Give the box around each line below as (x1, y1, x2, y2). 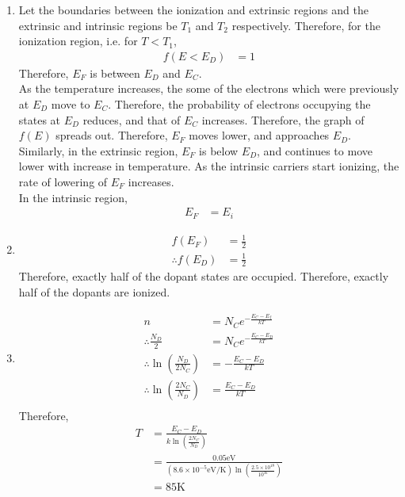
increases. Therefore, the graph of (201, 111, 365, 128)
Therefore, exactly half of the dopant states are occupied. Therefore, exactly (18, 268, 389, 285)
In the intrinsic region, (18, 189, 128, 205)
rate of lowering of (18, 173, 108, 189)
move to (51, 96, 90, 112)
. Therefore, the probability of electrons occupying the (108, 96, 371, 112)
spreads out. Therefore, (55, 127, 168, 143)
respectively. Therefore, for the (231, 17, 380, 33)
